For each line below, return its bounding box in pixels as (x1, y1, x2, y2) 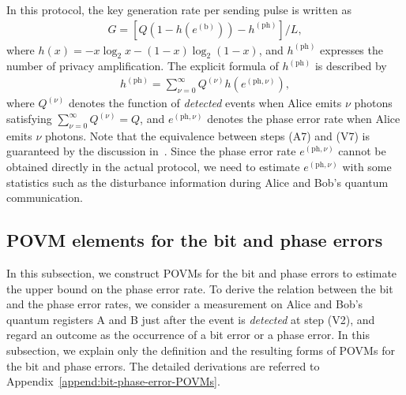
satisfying (6, 110, 52, 127)
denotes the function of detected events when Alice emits (68, 95, 342, 111)
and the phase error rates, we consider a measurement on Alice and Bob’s (6, 296, 363, 312)
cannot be (338, 143, 386, 159)
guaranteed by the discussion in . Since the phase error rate (6, 143, 296, 159)
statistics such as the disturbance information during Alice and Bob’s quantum (6, 173, 389, 190)
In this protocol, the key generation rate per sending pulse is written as (6, 2, 351, 17)
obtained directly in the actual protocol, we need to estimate (6, 158, 300, 175)
